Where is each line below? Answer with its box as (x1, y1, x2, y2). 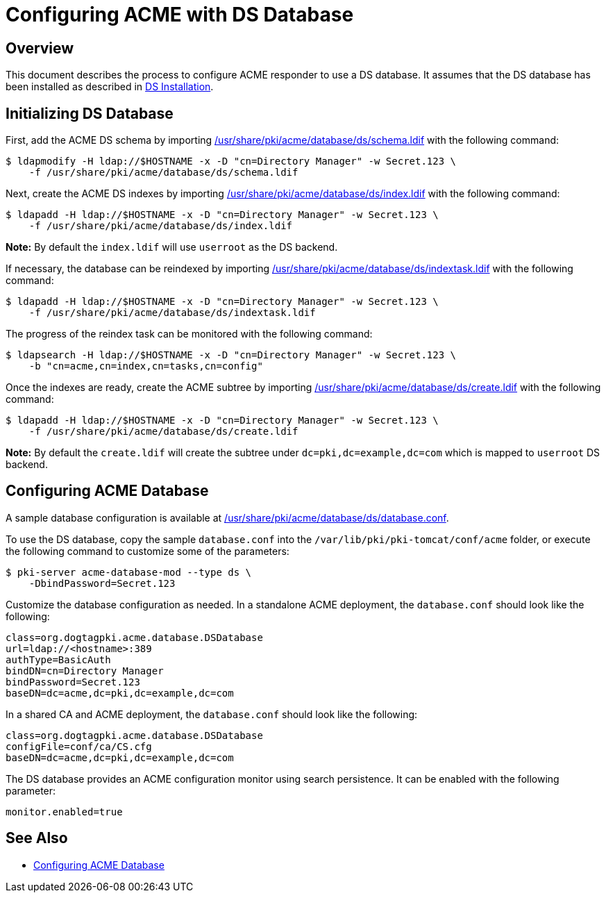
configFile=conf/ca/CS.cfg (6, 740, 152, 752)
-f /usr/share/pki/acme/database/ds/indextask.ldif (28, 307, 316, 319)
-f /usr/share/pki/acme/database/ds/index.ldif (28, 220, 293, 232)
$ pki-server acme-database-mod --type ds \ (6, 566, 252, 578)
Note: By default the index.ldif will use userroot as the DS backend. (6, 241, 338, 253)
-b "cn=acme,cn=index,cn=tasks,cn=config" (28, 360, 263, 372)
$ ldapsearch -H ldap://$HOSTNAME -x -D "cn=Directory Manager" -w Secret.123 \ (6, 349, 457, 361)
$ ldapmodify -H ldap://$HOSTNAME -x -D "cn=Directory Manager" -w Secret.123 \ (6, 156, 457, 167)
